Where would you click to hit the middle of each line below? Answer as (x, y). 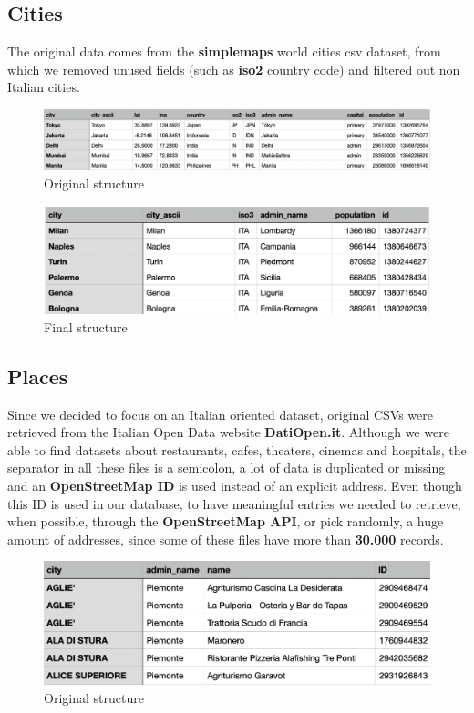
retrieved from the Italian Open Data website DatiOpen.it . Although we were (228, 432)
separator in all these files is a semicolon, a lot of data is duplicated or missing (227, 468)
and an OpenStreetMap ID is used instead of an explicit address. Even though (235, 486)
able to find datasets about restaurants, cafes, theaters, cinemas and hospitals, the (237, 449)
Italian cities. (44, 87)
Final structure (86, 326)
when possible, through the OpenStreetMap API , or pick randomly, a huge (226, 521)
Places (38, 376)
